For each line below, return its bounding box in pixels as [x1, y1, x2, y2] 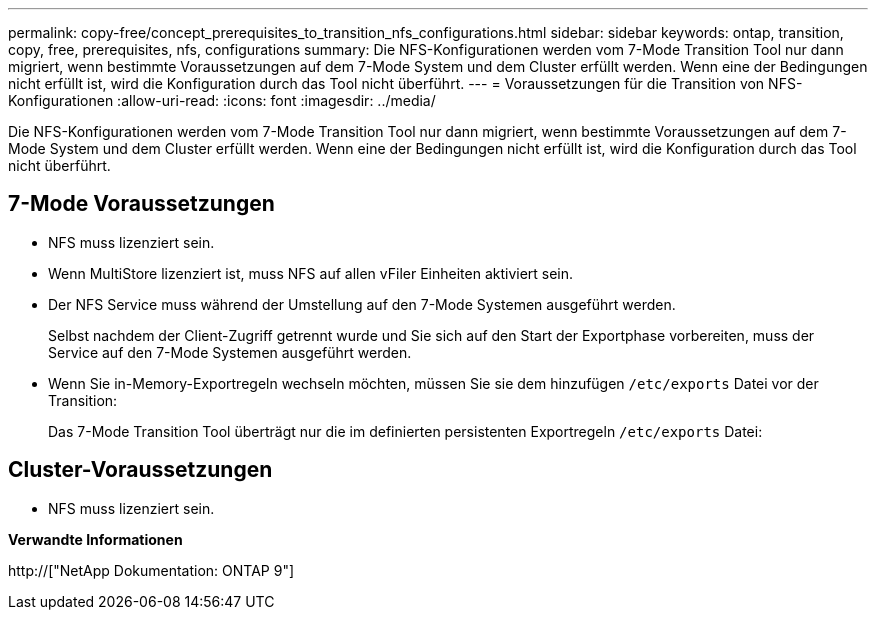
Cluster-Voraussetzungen [8, 457, 273, 483]
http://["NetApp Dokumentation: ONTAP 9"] [8, 561, 295, 579]
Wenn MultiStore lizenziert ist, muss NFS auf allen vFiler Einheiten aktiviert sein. [48, 264, 574, 282]
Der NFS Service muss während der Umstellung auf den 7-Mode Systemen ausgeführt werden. [48, 295, 676, 313]
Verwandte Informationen [8, 530, 183, 548]
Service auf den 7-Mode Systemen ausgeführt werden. [48, 343, 412, 361]
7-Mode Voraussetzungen [8, 191, 275, 217]
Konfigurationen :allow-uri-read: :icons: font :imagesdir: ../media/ [8, 92, 436, 109]
